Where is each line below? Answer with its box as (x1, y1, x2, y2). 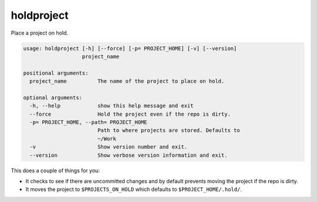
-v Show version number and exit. (29, 144, 188, 150)
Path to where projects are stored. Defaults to (97, 127, 240, 134)
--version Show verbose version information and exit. (29, 151, 228, 159)
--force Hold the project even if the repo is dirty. (29, 110, 231, 117)
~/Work (97, 135, 117, 142)
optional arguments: (23, 94, 82, 101)
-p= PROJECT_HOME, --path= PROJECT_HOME (29, 119, 147, 126)
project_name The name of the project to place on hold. (29, 78, 225, 85)
